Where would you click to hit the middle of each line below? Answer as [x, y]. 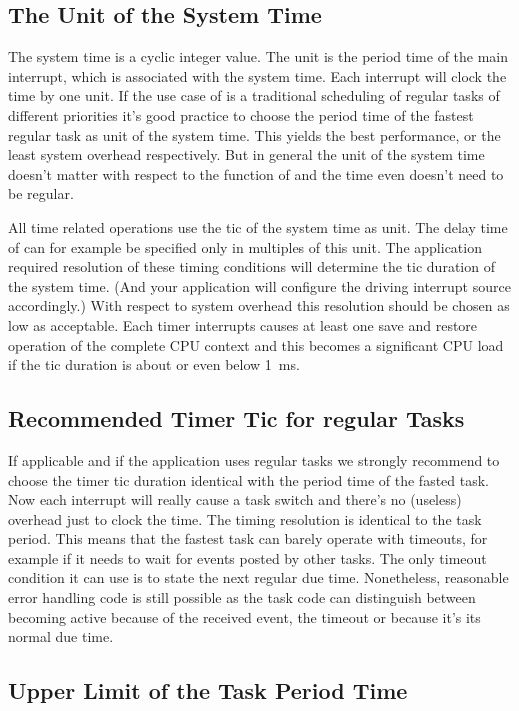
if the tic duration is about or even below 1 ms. [154, 364]
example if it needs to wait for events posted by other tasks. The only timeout [247, 557]
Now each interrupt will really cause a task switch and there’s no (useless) [235, 499]
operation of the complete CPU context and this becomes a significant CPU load [256, 344]
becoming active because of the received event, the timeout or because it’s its [244, 616]
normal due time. [61, 636]
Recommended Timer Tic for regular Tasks [236, 418]
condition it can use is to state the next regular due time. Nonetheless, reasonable [258, 577]
